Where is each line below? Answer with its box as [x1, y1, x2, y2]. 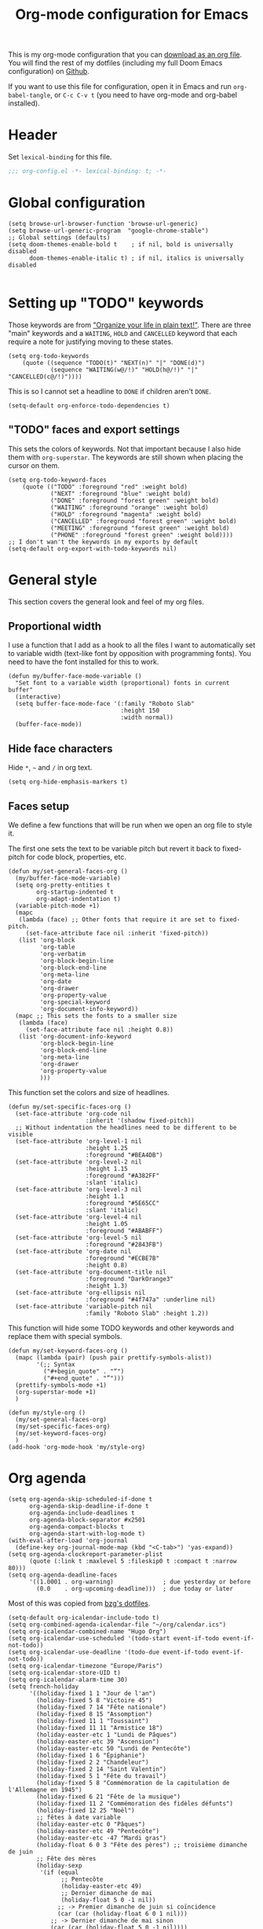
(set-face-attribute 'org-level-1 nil [15, 1138, 143, 1145]
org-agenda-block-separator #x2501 [28, 1516, 146, 1524]
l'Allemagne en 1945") [8, 1786, 82, 1794]
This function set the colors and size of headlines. [8, 1088, 170, 1097]
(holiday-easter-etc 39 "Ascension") [36, 1738, 159, 1746]
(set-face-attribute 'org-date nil [15, 1248, 132, 1256]
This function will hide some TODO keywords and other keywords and [8, 1323, 234, 1333]
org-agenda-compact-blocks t [28, 1523, 125, 1531]
